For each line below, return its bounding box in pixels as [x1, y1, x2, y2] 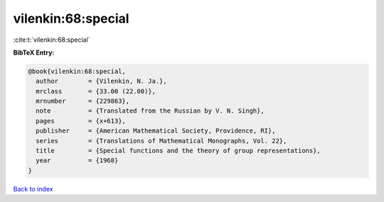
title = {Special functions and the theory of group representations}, [36, 147, 321, 155]
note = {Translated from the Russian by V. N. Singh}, [36, 107, 265, 115]
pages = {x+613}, [36, 117, 126, 125]
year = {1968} [36, 157, 119, 164]
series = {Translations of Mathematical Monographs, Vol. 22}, [36, 137, 287, 145]
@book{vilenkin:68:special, [28, 67, 126, 75]
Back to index [13, 184, 53, 193]
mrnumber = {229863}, [36, 97, 130, 106]
